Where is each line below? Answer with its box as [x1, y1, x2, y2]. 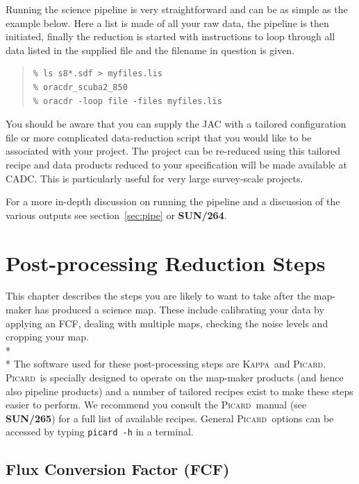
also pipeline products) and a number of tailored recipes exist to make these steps [6, 383, 353, 398]
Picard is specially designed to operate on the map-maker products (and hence [6, 370, 344, 384]
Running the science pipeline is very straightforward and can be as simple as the [6, 2, 348, 16]
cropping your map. [6, 329, 89, 344]
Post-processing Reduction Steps [6, 248, 326, 277]
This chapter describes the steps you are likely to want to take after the [6, 288, 311, 303]
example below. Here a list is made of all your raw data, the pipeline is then [6, 15, 329, 30]
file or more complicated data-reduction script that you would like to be [6, 130, 312, 144]
